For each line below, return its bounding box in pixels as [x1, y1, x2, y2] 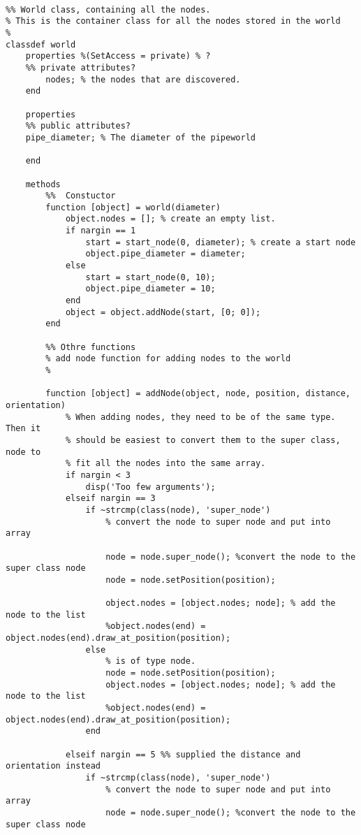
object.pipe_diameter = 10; [85, 284, 216, 294]
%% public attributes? [25, 121, 131, 131]
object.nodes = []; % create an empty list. [65, 214, 276, 224]
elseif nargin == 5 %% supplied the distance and [65, 749, 301, 760]
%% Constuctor [45, 191, 116, 201]
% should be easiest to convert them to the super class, [65, 435, 341, 445]
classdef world [6, 39, 76, 50]
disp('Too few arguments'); [85, 481, 216, 492]
